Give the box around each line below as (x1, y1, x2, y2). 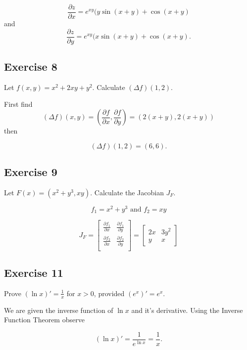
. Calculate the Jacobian (90, 187, 164, 197)
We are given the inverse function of (4, 305, 113, 315)
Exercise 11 (4, 264, 63, 280)
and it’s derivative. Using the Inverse (131, 305, 243, 315)
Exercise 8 (4, 59, 57, 74)
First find (4, 98, 33, 109)
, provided (94, 288, 125, 298)
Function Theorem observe (4, 314, 85, 325)
